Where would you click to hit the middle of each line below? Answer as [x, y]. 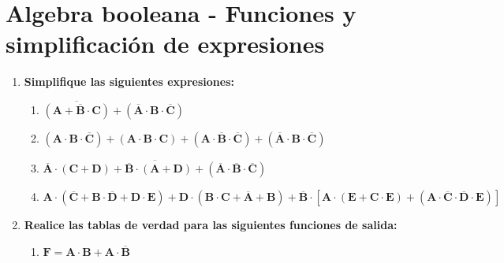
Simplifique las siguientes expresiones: [129, 81]
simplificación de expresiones [165, 44]
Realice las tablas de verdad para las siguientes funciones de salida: [211, 225]
